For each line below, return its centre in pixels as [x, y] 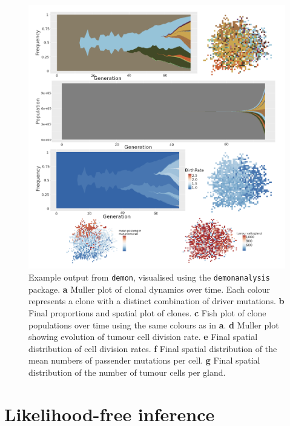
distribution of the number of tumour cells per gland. [127, 372]
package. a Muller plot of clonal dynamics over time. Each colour [150, 289]
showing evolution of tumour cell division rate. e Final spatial [143, 337]
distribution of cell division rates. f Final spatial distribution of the [153, 348]
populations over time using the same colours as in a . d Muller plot [154, 324]
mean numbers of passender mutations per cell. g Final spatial [144, 360]
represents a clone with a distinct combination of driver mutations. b [157, 301]
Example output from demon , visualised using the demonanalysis [149, 277]
